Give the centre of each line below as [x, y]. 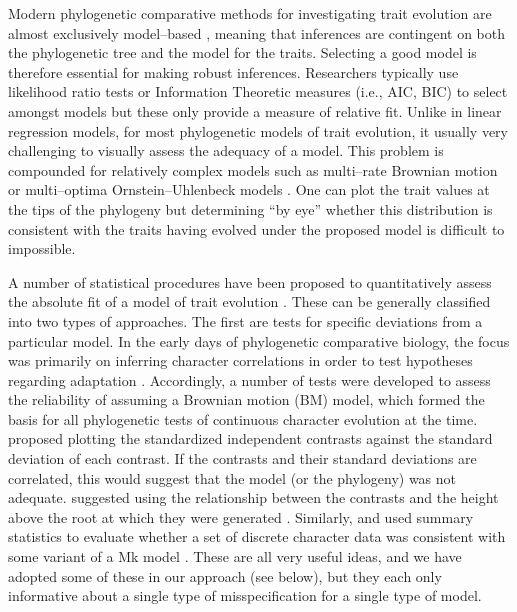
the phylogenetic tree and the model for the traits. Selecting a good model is [242, 52]
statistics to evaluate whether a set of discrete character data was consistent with [257, 536]
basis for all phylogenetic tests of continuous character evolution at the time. [243, 418]
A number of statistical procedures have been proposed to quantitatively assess [250, 281]
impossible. [42, 248]
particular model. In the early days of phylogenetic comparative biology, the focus [259, 340]
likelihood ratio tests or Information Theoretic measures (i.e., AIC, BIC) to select [258, 91]
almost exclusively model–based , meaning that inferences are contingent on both [256, 32]
